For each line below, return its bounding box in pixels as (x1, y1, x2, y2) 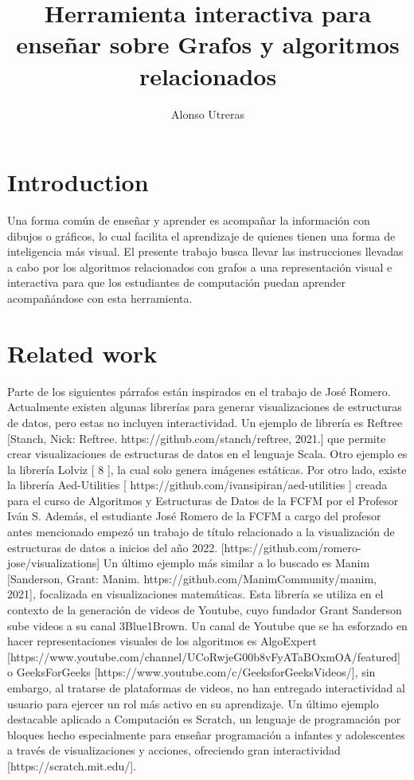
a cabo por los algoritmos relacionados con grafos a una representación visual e (7, 258, 393, 275)
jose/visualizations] (7, 555, 100, 571)
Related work (7, 336, 158, 369)
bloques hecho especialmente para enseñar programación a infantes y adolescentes (7, 726, 405, 743)
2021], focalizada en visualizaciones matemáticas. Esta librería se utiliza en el (7, 586, 384, 602)
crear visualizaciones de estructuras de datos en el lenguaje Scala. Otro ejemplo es (7, 445, 408, 462)
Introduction (7, 166, 149, 198)
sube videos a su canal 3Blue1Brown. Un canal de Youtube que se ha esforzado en (7, 617, 408, 633)
